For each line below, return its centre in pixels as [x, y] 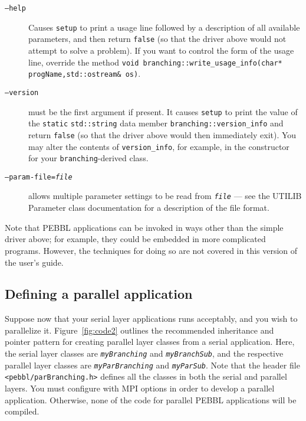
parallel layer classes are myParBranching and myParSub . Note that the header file [152, 365]
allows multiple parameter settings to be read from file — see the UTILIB [165, 196]
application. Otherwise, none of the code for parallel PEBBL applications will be [151, 399]
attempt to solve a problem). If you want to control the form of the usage [161, 50]
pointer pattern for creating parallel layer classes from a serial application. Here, [150, 342]
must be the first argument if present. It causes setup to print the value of [163, 111]
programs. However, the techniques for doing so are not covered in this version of [151, 250]
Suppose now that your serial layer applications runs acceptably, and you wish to [151, 319]
